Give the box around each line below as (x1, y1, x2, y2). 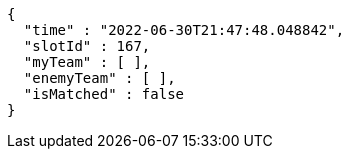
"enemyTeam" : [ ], (23, 70, 176, 86)
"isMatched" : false (23, 86, 185, 102)
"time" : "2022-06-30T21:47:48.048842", (23, 22, 345, 38)
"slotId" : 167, (23, 38, 151, 54)
